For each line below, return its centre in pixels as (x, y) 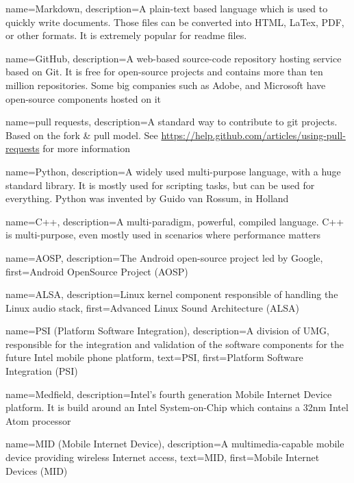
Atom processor (38, 420)
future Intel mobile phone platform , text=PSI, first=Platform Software (154, 357)
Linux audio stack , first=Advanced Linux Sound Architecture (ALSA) (153, 307)
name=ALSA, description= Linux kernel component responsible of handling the (172, 294)
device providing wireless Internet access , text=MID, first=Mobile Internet (163, 457)
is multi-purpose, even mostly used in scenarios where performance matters (163, 235)
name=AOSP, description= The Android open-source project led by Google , (164, 257)
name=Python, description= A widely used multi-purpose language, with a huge (173, 171)
